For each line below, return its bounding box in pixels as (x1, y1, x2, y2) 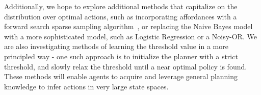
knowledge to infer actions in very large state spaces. (4, 81, 169, 91)
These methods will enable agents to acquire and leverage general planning (4, 71, 238, 82)
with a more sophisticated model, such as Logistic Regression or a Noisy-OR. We (4, 31, 257, 41)
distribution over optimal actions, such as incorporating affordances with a (4, 11, 237, 21)
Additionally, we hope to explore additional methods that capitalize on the (4, 1, 238, 11)
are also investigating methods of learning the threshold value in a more (4, 41, 228, 52)
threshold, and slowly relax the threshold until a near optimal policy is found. (4, 61, 247, 72)
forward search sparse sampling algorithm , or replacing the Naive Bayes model (4, 21, 253, 32)
